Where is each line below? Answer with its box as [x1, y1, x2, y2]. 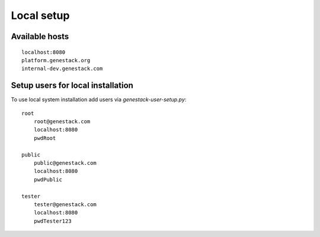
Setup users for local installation [11, 81, 133, 91]
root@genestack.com [33, 118, 91, 125]
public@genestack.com [33, 159, 97, 166]
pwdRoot [33, 134, 56, 142]
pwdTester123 [33, 217, 72, 225]
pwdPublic [33, 176, 62, 183]
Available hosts [11, 31, 69, 41]
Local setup [11, 9, 70, 22]
